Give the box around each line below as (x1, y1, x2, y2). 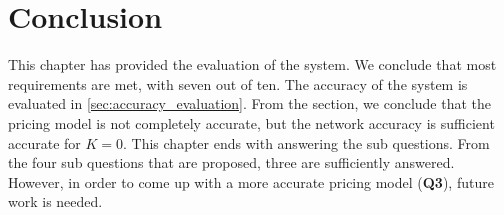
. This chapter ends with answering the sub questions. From (123, 132, 490, 153)
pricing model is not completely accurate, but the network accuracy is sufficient (8, 112, 495, 133)
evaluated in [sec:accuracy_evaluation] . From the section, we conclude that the (8, 93, 492, 114)
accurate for (8, 132, 81, 153)
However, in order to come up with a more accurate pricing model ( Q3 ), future (8, 171, 494, 192)
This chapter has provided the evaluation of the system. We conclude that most (8, 54, 497, 75)
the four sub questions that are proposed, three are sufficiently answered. (8, 152, 455, 173)
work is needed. (8, 191, 103, 212)
